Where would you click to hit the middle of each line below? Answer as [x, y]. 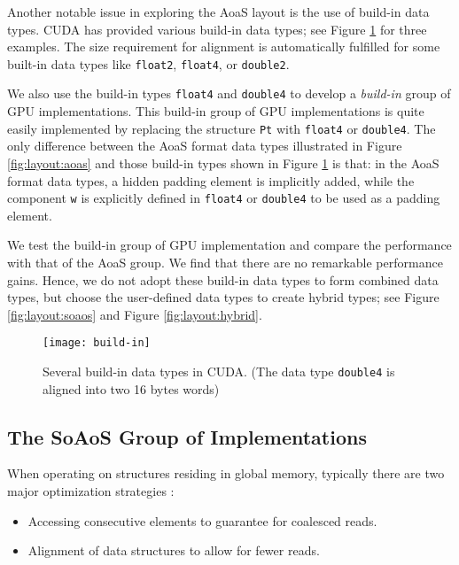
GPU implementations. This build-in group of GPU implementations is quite [216, 111]
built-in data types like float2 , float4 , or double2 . [148, 63]
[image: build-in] [97, 343]
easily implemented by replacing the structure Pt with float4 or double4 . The [222, 128]
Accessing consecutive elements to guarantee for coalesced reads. [202, 520]
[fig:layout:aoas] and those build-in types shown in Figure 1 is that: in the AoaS [223, 163]
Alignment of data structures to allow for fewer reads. [174, 550]
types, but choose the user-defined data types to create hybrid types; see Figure [223, 297]
